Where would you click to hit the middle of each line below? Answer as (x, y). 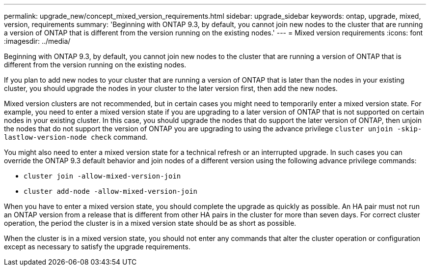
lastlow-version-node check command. (76, 137)
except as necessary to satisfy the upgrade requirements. (97, 247)
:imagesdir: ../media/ (37, 41)
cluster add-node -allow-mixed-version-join (111, 191)
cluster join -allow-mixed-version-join (102, 176)
